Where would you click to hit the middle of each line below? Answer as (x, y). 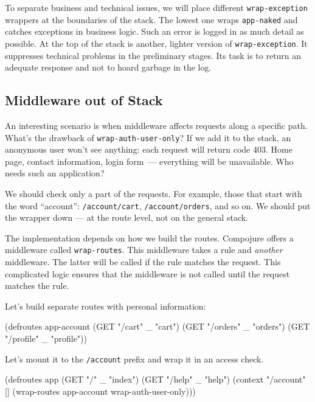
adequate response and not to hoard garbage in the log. (108, 67)
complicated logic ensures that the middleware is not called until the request (147, 273)
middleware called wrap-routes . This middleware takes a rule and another (144, 250)
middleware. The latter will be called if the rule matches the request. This (143, 262)
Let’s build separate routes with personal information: (106, 306)
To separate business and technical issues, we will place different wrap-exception (156, 7)
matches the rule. (37, 286)
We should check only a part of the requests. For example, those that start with (154, 193)
